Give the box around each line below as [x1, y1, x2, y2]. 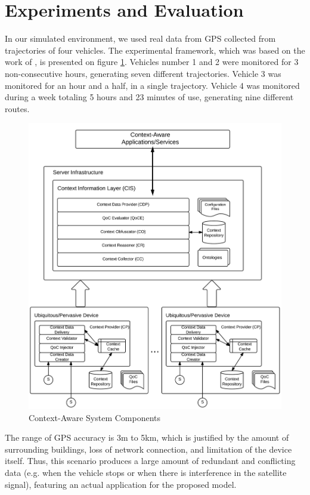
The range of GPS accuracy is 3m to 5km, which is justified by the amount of [5, 431, 289, 444]
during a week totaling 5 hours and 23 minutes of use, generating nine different [5, 91, 294, 103]
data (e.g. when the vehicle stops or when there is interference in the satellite [5, 466, 287, 478]
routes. [5, 102, 30, 115]
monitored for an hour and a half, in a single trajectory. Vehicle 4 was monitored [5, 79, 300, 91]
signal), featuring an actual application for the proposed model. [5, 478, 237, 490]
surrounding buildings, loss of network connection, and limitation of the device [5, 443, 292, 455]
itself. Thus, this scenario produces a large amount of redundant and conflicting [5, 454, 296, 467]
